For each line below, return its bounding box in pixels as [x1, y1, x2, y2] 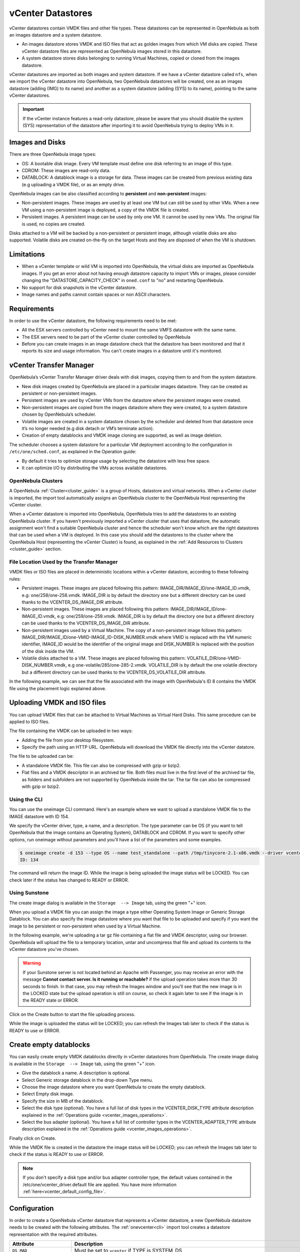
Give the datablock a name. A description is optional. [21, 1070, 131, 1076]
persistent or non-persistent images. [21, 391, 97, 397]
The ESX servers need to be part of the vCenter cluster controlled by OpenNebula [21, 334, 191, 340]
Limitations [9, 250, 45, 259]
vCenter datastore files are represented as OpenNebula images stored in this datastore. [21, 48, 202, 54]
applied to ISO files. [9, 719, 50, 725]
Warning [22, 960, 41, 966]
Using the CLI [9, 796, 42, 803]
